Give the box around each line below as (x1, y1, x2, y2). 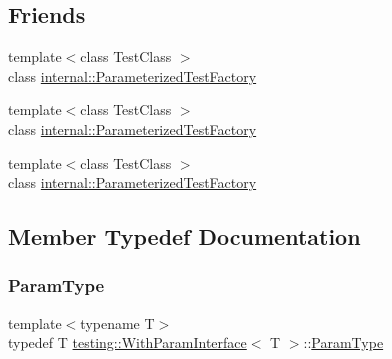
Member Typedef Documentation (8, 221, 361, 252)
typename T (80, 312, 155, 333)
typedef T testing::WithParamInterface (8, 332, 247, 353)
